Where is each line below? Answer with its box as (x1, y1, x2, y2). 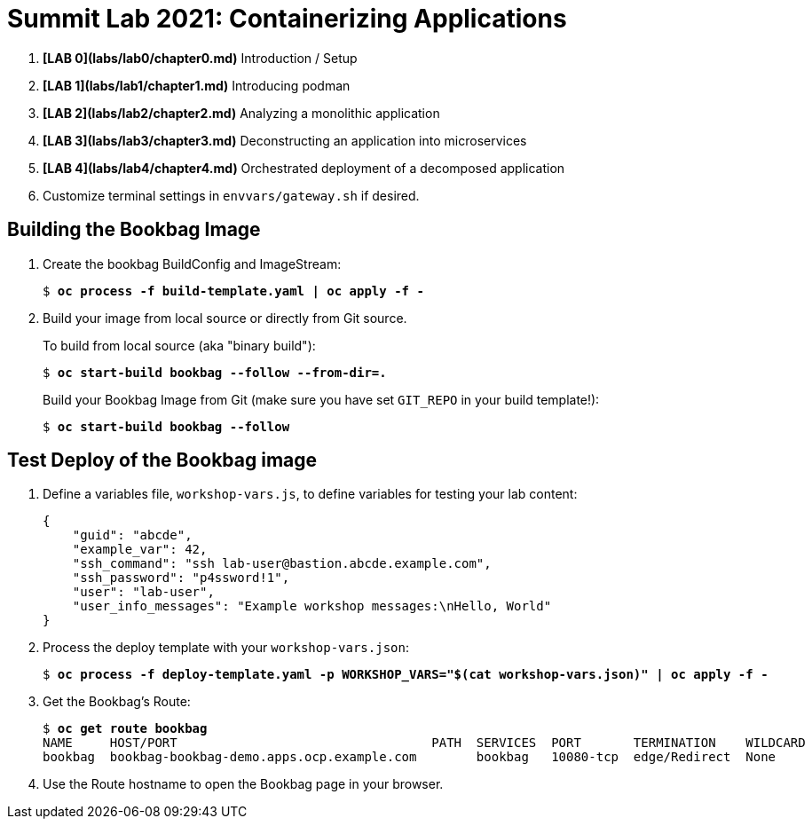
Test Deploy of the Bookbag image (7, 449, 318, 472)
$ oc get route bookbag (43, 721, 208, 736)
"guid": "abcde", (72, 528, 193, 543)
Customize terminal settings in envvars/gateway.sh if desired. (43, 187, 420, 203)
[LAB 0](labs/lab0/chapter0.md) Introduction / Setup (43, 50, 358, 66)
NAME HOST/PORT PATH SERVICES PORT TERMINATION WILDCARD (43, 736, 806, 751)
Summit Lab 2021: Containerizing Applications (7, 4, 567, 34)
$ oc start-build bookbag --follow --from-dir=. (43, 365, 387, 380)
